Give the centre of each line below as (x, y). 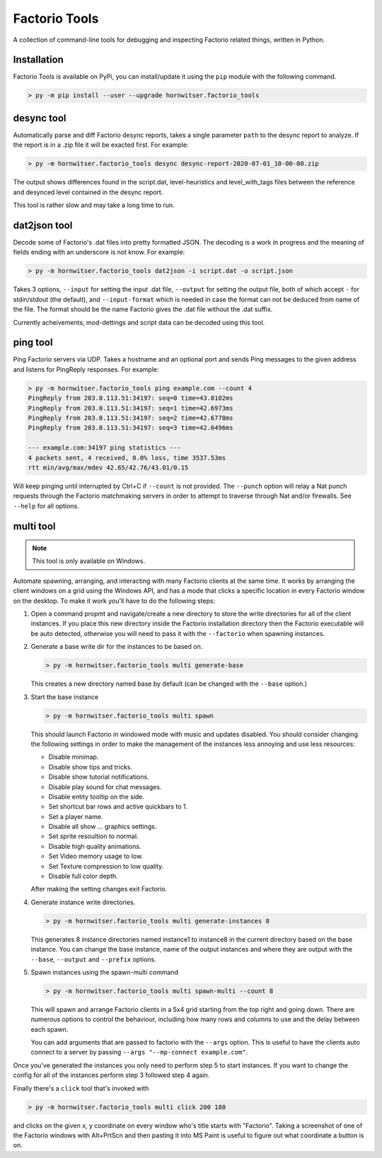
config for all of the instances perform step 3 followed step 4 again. (111, 1075)
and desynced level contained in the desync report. (88, 192)
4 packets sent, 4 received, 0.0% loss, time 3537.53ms (127, 458)
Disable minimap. (74, 757)
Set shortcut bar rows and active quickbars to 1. (118, 807)
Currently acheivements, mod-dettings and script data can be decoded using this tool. (139, 322)
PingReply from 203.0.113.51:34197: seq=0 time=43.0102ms (131, 398)
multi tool (34, 526)
